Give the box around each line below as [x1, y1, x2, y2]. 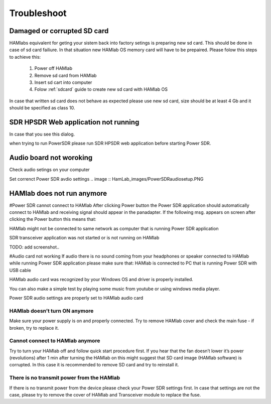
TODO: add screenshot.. [9, 244, 60, 250]
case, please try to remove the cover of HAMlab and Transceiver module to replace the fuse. [9, 391, 201, 397]
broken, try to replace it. [9, 325, 59, 331]
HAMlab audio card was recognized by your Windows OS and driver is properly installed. [9, 277, 193, 283]
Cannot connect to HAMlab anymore [9, 337, 100, 344]
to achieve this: [9, 54, 41, 60]
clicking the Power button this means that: [9, 216, 96, 222]
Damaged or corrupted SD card [9, 27, 109, 35]
